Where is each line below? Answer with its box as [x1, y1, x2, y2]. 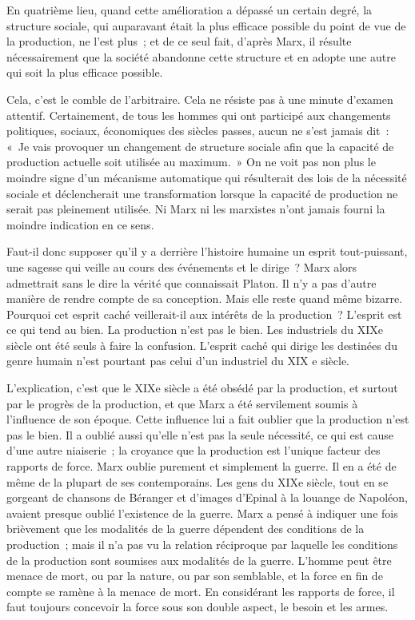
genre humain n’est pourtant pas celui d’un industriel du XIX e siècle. [6, 352, 350, 369]
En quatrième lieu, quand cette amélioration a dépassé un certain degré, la [6, 2, 373, 18]
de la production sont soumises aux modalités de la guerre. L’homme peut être [6, 551, 392, 568]
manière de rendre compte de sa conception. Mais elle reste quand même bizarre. [6, 290, 403, 307]
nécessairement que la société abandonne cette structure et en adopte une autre [6, 48, 396, 65]
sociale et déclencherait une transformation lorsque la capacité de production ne [6, 185, 398, 201]
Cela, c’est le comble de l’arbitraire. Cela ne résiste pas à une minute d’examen [6, 90, 393, 107]
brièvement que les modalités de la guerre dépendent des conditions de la [6, 520, 365, 537]
